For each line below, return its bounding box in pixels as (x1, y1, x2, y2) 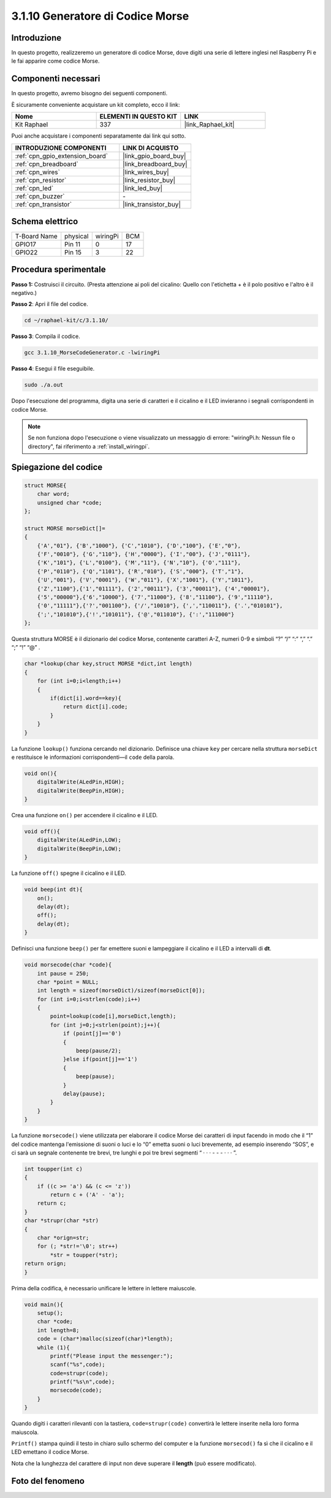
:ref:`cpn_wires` (15, 168, 61, 176)
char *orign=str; (37, 1234, 89, 1241)
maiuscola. (11, 1429, 39, 1436)
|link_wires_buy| (123, 168, 169, 176)
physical (64, 232, 89, 241)
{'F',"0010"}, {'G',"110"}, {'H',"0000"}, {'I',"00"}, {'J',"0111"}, (37, 551, 251, 557)
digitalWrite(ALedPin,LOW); (37, 836, 122, 844)
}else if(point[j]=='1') (63, 1056, 138, 1063)
